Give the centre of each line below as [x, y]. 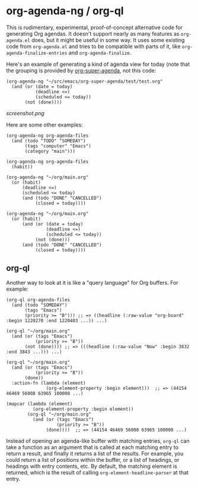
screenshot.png [25, 113]
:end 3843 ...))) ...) [34, 352]
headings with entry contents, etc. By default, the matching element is [92, 466]
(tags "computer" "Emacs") [58, 146]
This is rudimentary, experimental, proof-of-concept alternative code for [94, 27]
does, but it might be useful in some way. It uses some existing [108, 40]
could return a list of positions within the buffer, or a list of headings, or [93, 459]
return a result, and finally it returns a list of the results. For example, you [95, 454]
